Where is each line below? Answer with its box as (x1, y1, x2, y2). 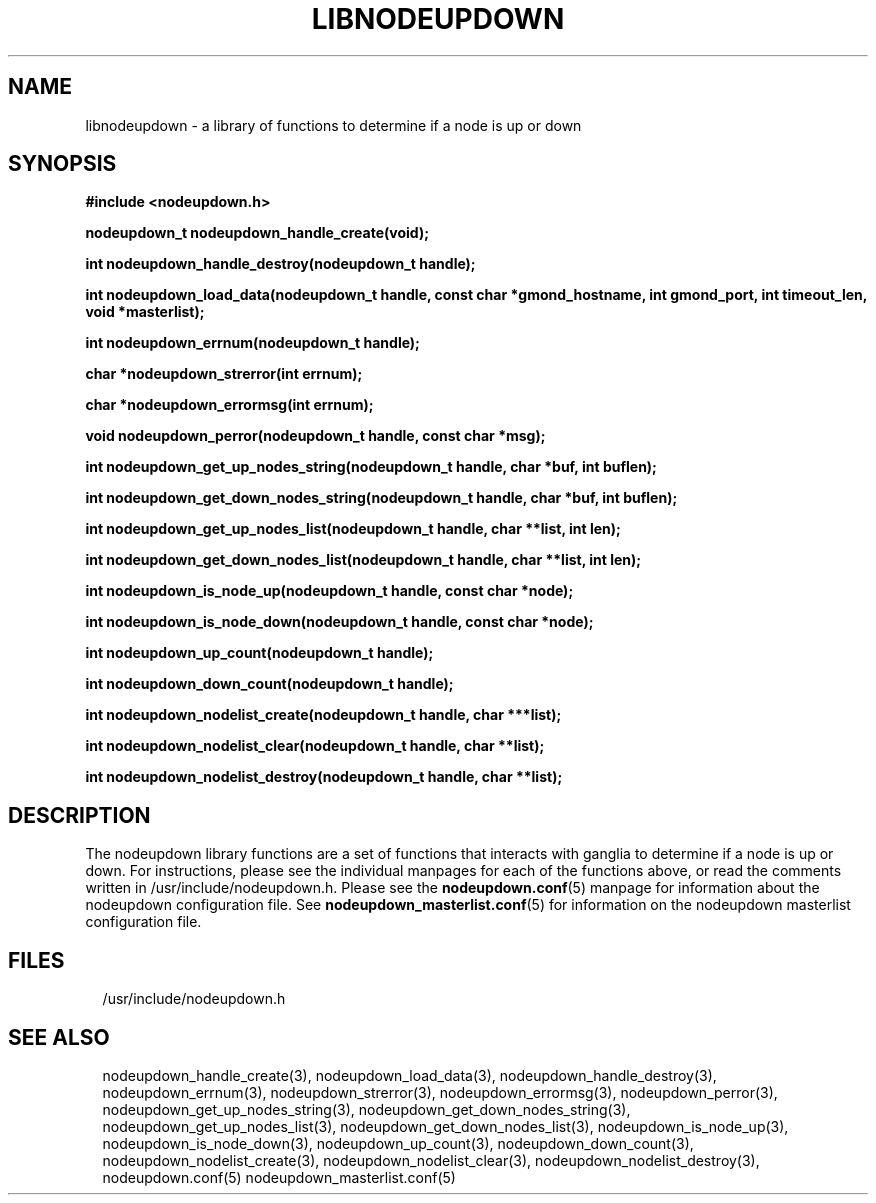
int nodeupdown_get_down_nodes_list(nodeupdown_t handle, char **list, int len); (85, 551, 642, 569)
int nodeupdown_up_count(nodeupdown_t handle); (85, 644, 434, 662)
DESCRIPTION (8, 802, 151, 828)
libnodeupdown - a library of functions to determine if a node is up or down (85, 116, 582, 134)
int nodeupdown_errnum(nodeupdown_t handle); (85, 334, 420, 352)
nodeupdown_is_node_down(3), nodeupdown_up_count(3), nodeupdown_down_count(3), (102, 1134, 694, 1152)
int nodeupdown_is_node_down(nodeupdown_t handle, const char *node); (85, 613, 594, 631)
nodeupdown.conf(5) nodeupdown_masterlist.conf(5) (102, 1168, 456, 1186)
